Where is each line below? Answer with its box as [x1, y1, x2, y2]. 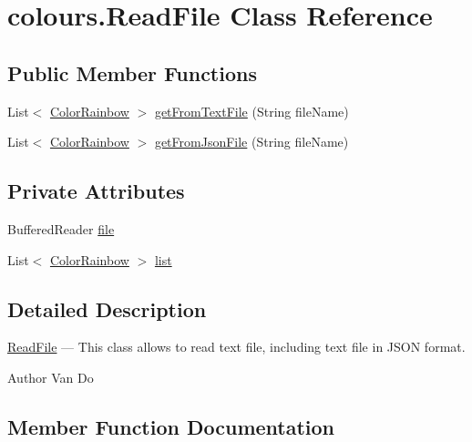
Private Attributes [7, 177, 185, 205]
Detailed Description [7, 294, 207, 323]
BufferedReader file [7, 219, 115, 238]
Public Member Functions [7, 58, 257, 87]
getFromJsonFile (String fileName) [154, 132, 349, 151]
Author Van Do [7, 367, 94, 386]
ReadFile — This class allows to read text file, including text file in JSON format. [7, 337, 466, 356]
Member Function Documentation [7, 412, 335, 440]
